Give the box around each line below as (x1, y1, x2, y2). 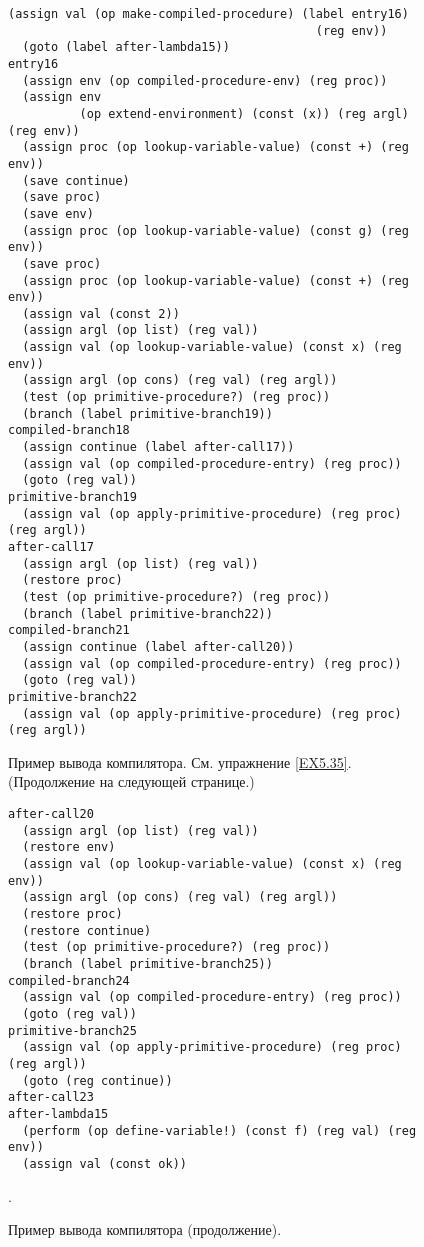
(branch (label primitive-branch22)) (22, 606, 273, 621)
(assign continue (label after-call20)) (22, 639, 295, 654)
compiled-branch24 (8, 973, 130, 988)
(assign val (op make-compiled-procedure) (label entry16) (8, 7, 409, 21)
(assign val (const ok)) (22, 1156, 187, 1171)
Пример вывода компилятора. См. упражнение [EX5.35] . (8, 751, 352, 772)
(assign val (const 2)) (22, 306, 180, 321)
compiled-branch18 (8, 423, 130, 438)
